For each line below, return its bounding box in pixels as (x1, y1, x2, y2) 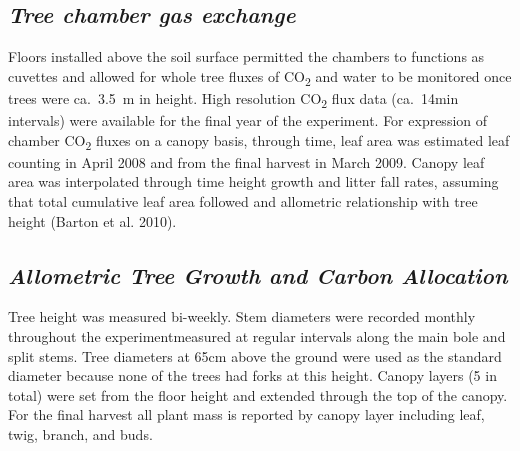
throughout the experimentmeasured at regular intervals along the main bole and (8, 325, 506, 346)
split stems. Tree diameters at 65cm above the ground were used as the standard (8, 345, 502, 366)
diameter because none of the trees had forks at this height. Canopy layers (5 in (8, 365, 497, 386)
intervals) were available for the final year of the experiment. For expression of (8, 110, 488, 131)
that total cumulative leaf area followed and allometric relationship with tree (8, 190, 478, 211)
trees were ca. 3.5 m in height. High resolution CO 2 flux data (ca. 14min (8, 87, 459, 111)
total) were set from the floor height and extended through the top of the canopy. (8, 384, 508, 405)
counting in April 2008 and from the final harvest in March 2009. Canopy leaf (8, 151, 485, 172)
